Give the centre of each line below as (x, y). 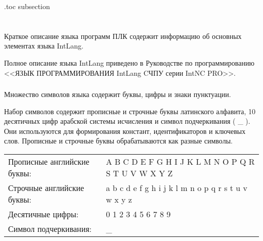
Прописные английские (49, 162)
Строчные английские (46, 188)
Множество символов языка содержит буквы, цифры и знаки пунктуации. (118, 94)
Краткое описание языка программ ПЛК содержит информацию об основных (123, 36)
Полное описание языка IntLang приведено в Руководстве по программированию (129, 62)
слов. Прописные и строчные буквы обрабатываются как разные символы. (118, 141)
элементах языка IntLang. (44, 46)
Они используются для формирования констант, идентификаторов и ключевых (125, 131)
